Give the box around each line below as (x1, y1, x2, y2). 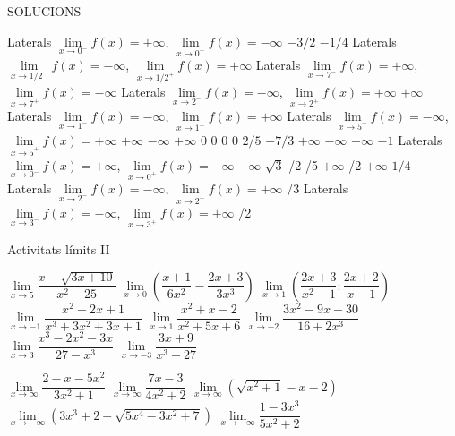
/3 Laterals (287, 179, 348, 198)
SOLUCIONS (7, 2, 82, 20)
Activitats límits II (7, 239, 110, 258)
